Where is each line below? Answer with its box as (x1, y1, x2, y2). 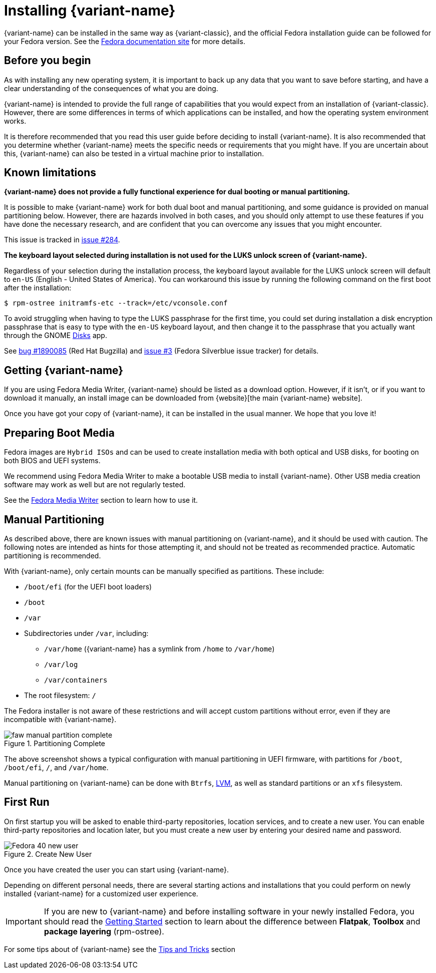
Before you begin (4, 54, 91, 67)
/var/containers (44, 676, 108, 684)
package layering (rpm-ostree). (44, 926, 164, 936)
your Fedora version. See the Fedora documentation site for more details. (4, 37, 245, 46)
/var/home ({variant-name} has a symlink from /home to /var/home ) (44, 644, 275, 653)
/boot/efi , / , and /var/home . (4, 763, 109, 772)
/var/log (44, 660, 78, 669)
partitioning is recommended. (4, 551, 101, 560)
